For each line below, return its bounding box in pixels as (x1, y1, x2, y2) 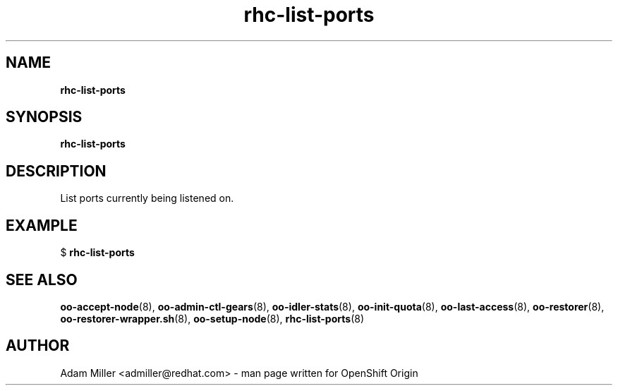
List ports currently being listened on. (60, 192, 234, 205)
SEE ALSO (6, 270, 78, 289)
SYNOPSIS (6, 108, 83, 126)
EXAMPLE (6, 216, 78, 234)
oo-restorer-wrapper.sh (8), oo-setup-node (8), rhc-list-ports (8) (60, 312, 364, 325)
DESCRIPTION (6, 162, 107, 180)
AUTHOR (6, 337, 70, 355)
